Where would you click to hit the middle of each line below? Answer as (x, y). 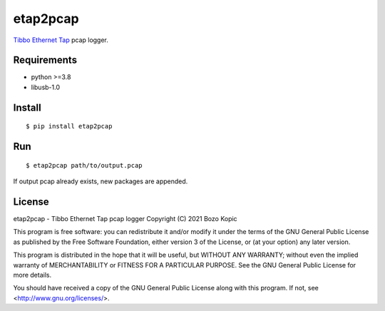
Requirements (45, 60)
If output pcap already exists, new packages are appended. (101, 181)
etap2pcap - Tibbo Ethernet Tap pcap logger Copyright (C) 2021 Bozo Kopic (125, 218)
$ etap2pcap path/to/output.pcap (84, 165)
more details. (32, 275)
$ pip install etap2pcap (69, 126)
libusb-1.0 (46, 87)
